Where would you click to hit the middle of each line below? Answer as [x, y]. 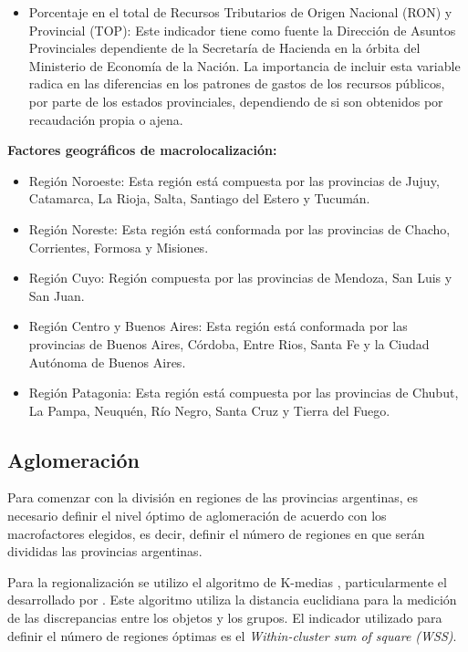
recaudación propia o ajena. [106, 119]
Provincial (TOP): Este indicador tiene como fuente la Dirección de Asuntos [242, 30]
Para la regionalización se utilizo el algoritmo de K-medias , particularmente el [227, 581]
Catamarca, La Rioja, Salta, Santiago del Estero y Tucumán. [199, 198]
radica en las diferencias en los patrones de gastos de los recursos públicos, [237, 83]
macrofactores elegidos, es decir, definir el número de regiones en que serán [216, 533]
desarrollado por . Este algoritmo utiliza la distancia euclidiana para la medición [232, 600]
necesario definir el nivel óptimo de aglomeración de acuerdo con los [197, 516]
